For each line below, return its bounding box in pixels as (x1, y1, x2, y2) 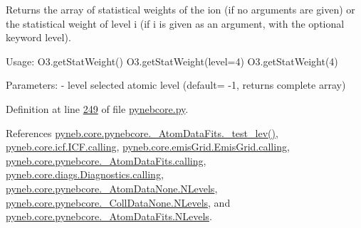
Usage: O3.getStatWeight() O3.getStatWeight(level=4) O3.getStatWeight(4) (6, 53, 338, 68)
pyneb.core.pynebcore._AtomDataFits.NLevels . (6, 209, 212, 224)
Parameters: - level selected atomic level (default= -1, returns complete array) (6, 77, 346, 92)
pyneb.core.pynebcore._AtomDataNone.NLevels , (6, 180, 218, 195)
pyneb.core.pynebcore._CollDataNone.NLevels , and (6, 195, 231, 210)
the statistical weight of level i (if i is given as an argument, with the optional (6, 16, 345, 31)
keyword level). (6, 30, 71, 45)
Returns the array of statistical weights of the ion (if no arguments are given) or (6, 2, 355, 16)
